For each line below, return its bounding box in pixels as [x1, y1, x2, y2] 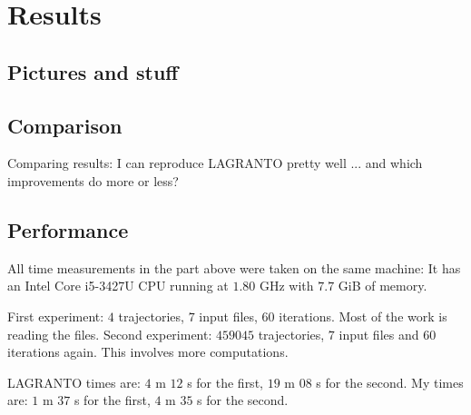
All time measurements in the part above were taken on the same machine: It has [7, 258, 461, 277]
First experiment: [7, 306, 104, 325]
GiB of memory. [338, 276, 427, 295]
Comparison [7, 111, 123, 139]
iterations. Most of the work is [279, 306, 447, 325]
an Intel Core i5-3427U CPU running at [7, 276, 229, 295]
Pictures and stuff [7, 57, 179, 85]
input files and [339, 324, 419, 343]
